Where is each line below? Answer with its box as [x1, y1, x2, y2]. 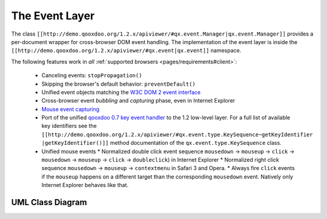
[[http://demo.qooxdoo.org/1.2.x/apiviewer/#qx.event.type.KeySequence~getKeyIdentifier [41, 131, 313, 138]
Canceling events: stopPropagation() [41, 72, 142, 79]
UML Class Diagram [11, 197, 87, 208]
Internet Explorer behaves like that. [41, 182, 129, 189]
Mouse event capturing [41, 106, 100, 113]
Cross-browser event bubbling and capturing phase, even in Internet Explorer [41, 97, 236, 104]
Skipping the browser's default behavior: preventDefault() [41, 80, 196, 87]
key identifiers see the [41, 122, 97, 130]
